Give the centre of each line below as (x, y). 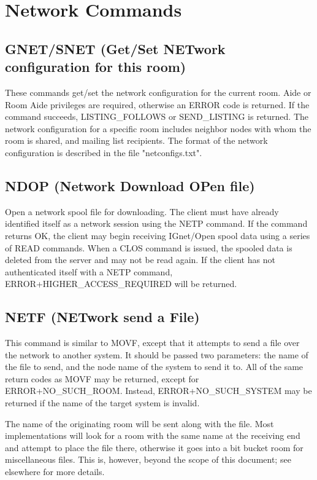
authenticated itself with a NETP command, (89, 271)
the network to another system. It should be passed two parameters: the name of (157, 354)
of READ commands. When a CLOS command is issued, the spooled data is (149, 247)
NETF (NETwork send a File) (102, 317)
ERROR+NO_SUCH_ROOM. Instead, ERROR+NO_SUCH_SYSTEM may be (158, 391)
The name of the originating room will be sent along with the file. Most (139, 423)
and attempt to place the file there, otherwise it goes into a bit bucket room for (154, 447)
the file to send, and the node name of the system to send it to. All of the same (154, 367)
